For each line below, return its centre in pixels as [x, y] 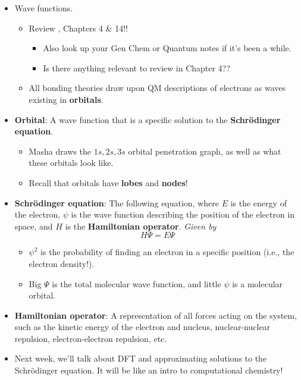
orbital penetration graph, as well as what [205, 151]
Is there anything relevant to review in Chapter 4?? [137, 67]
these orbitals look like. [71, 163]
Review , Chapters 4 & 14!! [78, 28]
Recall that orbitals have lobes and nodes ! [108, 182]
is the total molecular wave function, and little [137, 283]
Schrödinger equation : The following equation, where [117, 202]
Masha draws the [60, 151]
